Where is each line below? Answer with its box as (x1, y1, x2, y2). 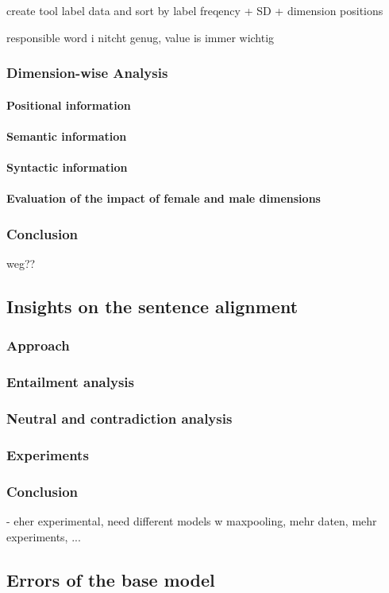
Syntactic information (6, 159, 128, 175)
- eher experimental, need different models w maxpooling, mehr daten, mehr (6, 512, 377, 529)
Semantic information (6, 127, 127, 144)
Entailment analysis (6, 372, 134, 392)
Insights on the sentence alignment (6, 293, 298, 318)
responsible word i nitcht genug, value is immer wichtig (6, 29, 275, 45)
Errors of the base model (6, 567, 215, 591)
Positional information (6, 96, 131, 113)
